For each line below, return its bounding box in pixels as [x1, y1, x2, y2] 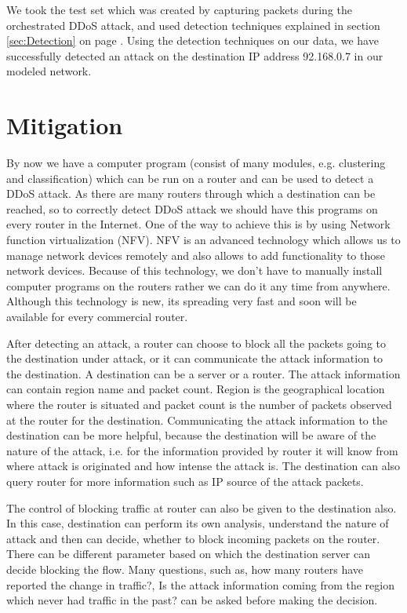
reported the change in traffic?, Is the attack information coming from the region [6, 576, 394, 593]
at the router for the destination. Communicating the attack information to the [6, 411, 387, 428]
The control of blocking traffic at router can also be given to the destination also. [6, 499, 397, 516]
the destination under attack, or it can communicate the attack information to [6, 350, 383, 367]
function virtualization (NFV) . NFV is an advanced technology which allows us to [6, 232, 401, 248]
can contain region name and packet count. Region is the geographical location [6, 381, 385, 397]
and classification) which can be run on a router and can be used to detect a [6, 170, 374, 186]
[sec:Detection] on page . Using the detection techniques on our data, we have [6, 32, 379, 49]
